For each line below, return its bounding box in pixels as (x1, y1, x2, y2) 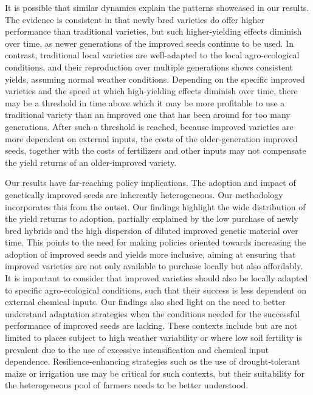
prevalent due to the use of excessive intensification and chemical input (5, 343, 269, 355)
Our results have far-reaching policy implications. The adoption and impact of (5, 176, 296, 189)
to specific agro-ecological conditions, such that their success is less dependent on (5, 283, 307, 296)
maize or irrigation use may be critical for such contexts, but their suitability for (5, 366, 304, 379)
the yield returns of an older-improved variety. (5, 156, 177, 168)
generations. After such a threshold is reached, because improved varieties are (5, 120, 294, 132)
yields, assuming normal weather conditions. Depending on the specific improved (5, 72, 305, 85)
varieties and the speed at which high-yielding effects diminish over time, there (5, 84, 298, 97)
